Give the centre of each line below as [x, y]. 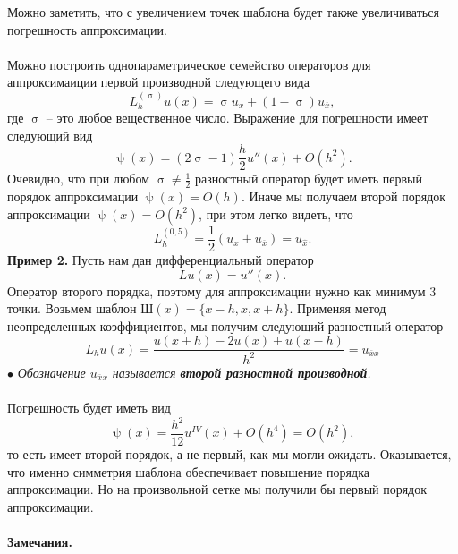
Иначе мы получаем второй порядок [348, 196]
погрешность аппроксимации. [87, 29]
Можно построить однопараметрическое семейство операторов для [189, 64]
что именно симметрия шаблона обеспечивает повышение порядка [188, 471]
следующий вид [50, 135]
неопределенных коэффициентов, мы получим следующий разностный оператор [225, 325]
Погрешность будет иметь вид [89, 407]
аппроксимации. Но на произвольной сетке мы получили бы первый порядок [217, 489]
